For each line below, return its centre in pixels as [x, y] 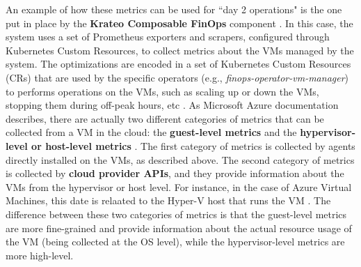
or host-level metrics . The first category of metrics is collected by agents [193, 145]
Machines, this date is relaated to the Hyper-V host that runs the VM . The [168, 200]
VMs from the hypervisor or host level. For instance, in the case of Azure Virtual [179, 186]
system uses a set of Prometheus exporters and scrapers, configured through [168, 37]
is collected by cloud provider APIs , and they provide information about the [175, 173]
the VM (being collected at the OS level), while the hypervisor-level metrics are [175, 242]
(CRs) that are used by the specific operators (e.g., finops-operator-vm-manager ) [177, 77]
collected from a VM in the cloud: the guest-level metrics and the [151, 132]
